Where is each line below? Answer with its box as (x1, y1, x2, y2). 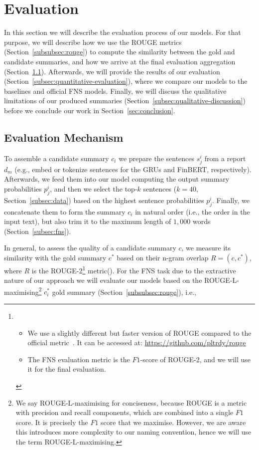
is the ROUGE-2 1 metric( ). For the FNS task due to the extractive (31, 263, 236, 275)
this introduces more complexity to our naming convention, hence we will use (15, 427, 252, 437)
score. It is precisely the (15, 417, 88, 427)
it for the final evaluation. (27, 364, 106, 374)
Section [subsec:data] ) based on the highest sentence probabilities (4, 195, 204, 205)
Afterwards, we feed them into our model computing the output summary (4, 174, 230, 184)
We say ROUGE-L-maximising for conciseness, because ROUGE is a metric (15, 397, 247, 408)
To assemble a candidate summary (4, 153, 109, 163)
